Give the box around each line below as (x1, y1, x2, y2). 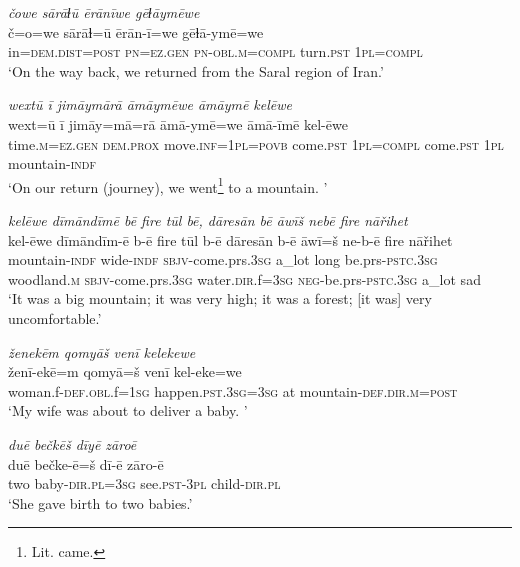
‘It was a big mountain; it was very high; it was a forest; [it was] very (8, 288, 432, 309)
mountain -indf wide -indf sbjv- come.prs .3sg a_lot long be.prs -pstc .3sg (8, 249, 438, 270)
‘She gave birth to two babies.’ (8, 492, 193, 513)
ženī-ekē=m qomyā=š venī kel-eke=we (8, 361, 242, 382)
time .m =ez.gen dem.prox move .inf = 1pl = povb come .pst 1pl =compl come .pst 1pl (8, 133, 504, 154)
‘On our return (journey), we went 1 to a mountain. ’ (8, 173, 328, 197)
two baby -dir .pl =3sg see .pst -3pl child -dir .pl (8, 473, 281, 494)
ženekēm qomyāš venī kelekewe (8, 341, 196, 362)
